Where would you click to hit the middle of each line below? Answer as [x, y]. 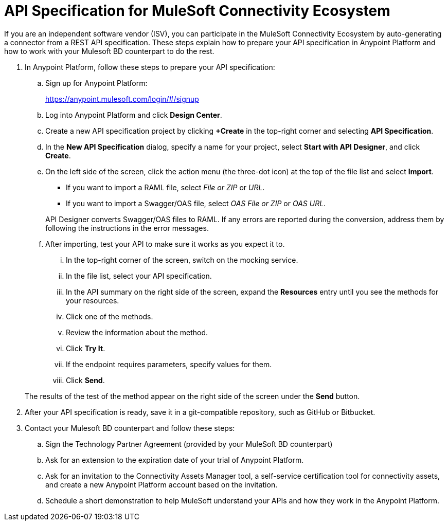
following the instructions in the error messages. [127, 228]
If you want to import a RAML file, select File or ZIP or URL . [165, 187]
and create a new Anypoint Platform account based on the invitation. [162, 484]
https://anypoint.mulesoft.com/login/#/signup [122, 99]
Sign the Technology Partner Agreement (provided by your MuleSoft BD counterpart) [189, 444]
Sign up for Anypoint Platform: [96, 83]
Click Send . [85, 380]
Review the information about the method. [137, 332]
